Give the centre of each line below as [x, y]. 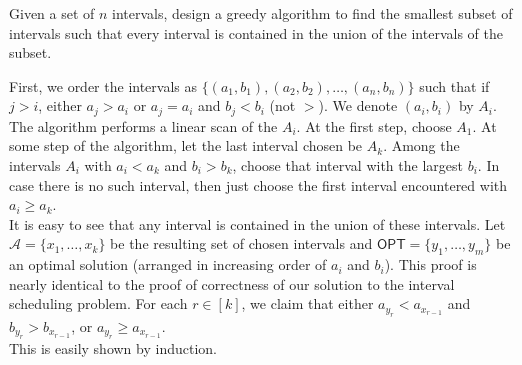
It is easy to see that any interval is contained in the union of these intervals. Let [257, 223]
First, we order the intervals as [103, 85]
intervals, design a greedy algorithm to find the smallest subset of [312, 13]
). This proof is [430, 264]
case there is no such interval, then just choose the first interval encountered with [258, 184]
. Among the [421, 145]
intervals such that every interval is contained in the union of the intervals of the [256, 32]
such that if [454, 85]
